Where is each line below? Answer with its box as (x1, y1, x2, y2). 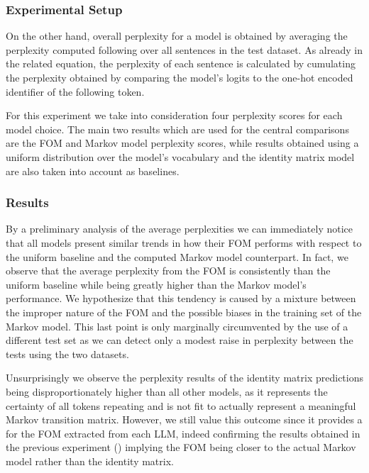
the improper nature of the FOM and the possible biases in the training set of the (6, 304, 362, 319)
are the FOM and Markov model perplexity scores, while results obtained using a (6, 135, 359, 150)
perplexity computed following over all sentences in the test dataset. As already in (6, 42, 363, 57)
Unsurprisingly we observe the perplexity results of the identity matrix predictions (6, 370, 363, 385)
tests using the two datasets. (6, 346, 129, 361)
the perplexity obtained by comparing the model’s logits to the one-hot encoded (6, 70, 353, 84)
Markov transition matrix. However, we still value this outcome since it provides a (6, 412, 363, 427)
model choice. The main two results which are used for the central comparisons (6, 121, 349, 136)
